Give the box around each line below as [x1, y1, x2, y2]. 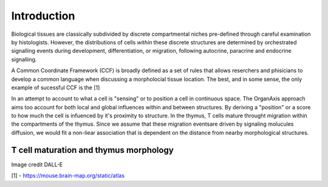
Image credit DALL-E [11, 161, 63, 168]
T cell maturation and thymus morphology [11, 144, 174, 155]
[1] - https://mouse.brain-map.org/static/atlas [11, 172, 125, 179]
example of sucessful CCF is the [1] [11, 84, 100, 91]
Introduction [11, 9, 75, 22]
